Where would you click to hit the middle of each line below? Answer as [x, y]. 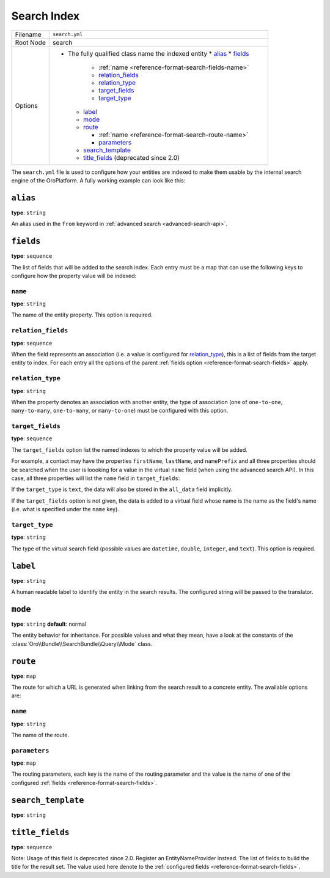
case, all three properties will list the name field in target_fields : [96, 478]
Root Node [30, 42]
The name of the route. [40, 735]
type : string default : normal [49, 624]
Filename [28, 34]
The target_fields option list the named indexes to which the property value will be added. [129, 449]
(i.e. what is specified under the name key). [65, 509]
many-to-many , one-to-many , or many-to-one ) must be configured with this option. [120, 411]
